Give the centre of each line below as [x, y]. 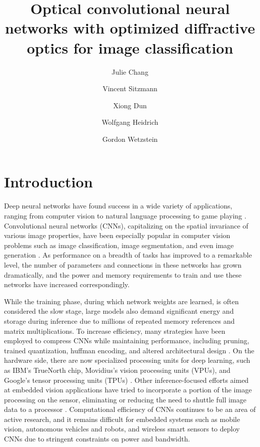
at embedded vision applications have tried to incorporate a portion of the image [128, 390]
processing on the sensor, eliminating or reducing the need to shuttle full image [125, 399]
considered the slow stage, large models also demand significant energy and [119, 311]
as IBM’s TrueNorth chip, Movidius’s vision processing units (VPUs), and [117, 370]
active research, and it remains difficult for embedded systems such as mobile [122, 419]
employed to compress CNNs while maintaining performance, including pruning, [127, 341]
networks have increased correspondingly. [67, 284]
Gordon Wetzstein [130, 139]
